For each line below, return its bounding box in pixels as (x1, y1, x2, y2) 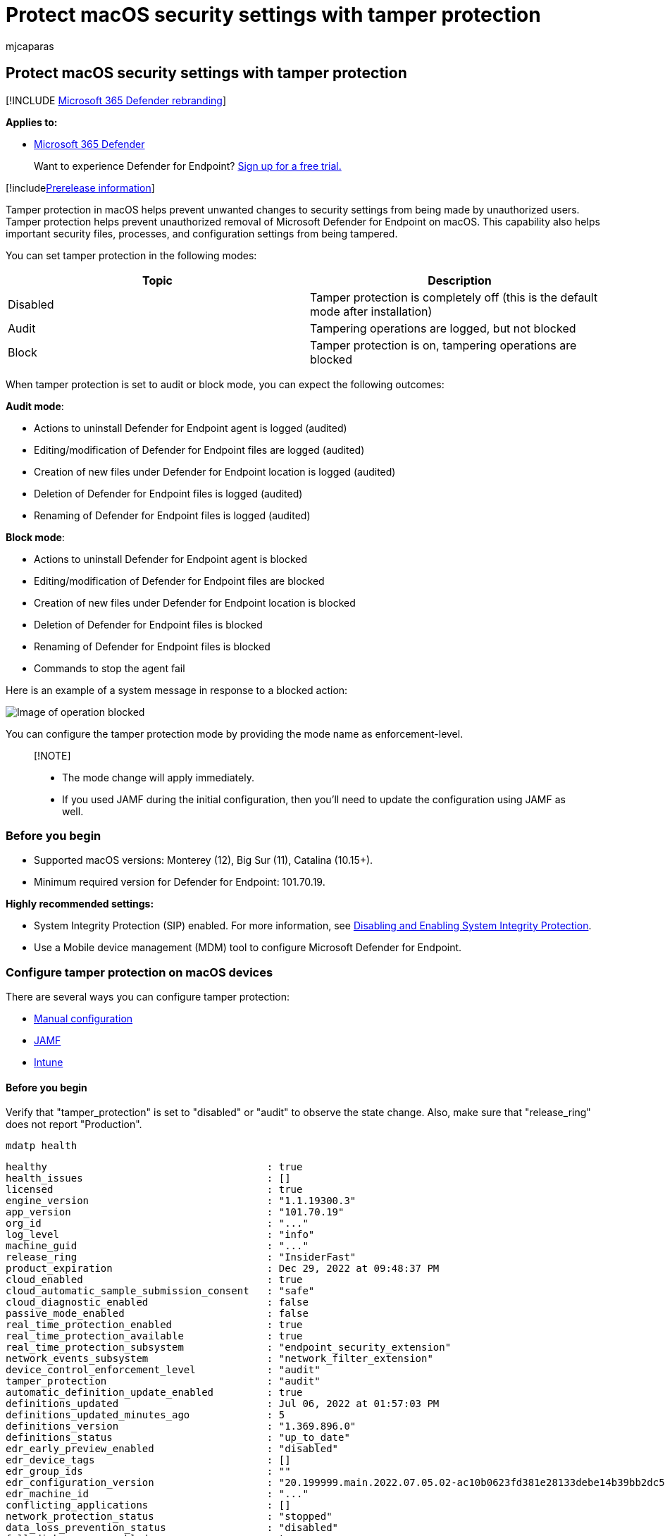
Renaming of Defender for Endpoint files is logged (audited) (34, 509, 311, 521)
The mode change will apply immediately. (62, 771, 254, 784)
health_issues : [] (6, 1172, 291, 1184)
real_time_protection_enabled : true (6, 1319, 303, 1331)
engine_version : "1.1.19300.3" (6, 1195, 356, 1207)
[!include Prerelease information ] (6, 181, 155, 194)
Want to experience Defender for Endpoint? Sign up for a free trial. (34, 159, 342, 172)
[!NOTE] (34, 749, 71, 762)
